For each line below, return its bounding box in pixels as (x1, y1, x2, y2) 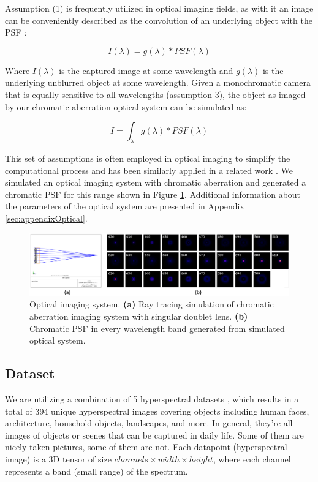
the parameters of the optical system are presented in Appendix (5, 200, 244, 213)
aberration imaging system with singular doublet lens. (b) (29, 309, 248, 322)
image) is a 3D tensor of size (5, 452, 112, 465)
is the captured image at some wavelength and (59, 64, 233, 77)
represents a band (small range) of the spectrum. (5, 464, 188, 477)
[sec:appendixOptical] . (5, 211, 88, 224)
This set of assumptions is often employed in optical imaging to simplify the (5, 151, 290, 164)
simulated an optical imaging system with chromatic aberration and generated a (5, 176, 306, 189)
